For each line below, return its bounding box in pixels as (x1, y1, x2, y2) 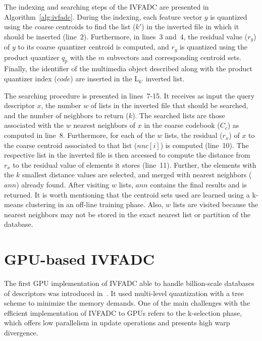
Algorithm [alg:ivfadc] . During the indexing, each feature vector (4, 11, 202, 22)
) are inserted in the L (70, 73, 139, 84)
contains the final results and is (150, 179, 247, 190)
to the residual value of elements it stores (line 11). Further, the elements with (13, 159, 256, 170)
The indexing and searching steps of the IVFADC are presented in (4, 2, 209, 12)
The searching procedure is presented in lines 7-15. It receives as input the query (4, 90, 255, 101)
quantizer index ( (4, 73, 57, 84)
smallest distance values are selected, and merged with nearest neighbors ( (22, 169, 252, 180)
